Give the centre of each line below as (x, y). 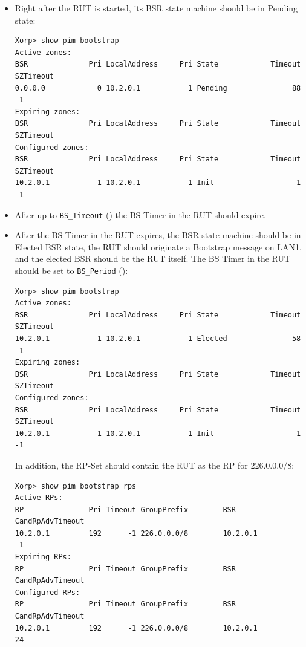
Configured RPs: (47, 592)
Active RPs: (39, 498)
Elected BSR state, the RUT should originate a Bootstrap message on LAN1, (158, 246)
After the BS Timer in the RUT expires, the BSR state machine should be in (158, 235)
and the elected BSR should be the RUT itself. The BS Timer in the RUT (153, 258)
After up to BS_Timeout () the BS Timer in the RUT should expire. (140, 214)
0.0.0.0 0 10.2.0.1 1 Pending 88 (158, 88)
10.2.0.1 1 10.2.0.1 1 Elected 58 (158, 338)
